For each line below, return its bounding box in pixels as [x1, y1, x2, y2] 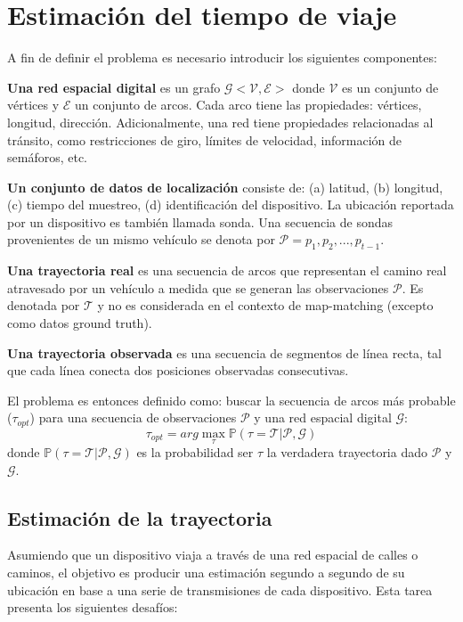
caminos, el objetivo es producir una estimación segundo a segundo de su [7, 563, 405, 582]
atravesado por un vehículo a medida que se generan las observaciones [7, 278, 389, 297]
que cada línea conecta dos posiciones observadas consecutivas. [7, 361, 349, 380]
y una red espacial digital [254, 408, 392, 427]
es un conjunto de [342, 78, 439, 96]
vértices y [7, 95, 60, 114]
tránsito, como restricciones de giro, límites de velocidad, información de [7, 130, 402, 149]
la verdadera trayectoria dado [266, 443, 427, 462]
